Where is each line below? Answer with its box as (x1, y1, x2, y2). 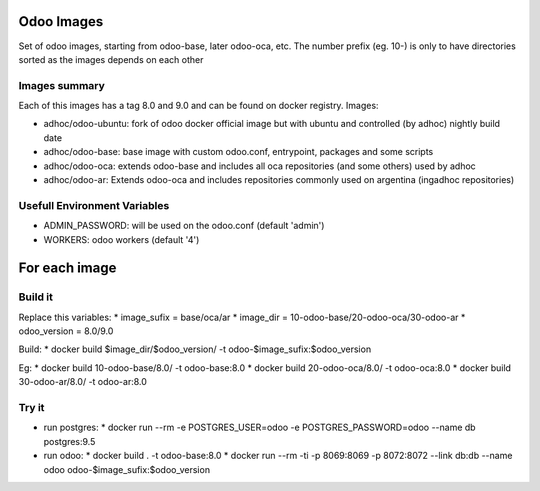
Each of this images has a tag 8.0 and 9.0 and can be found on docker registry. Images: (18, 100, 379, 112)
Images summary (18, 78, 105, 92)
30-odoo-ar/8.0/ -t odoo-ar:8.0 (18, 376, 147, 388)
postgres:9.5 (43, 435, 96, 447)
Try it (18, 401, 45, 415)
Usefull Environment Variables (18, 198, 170, 212)
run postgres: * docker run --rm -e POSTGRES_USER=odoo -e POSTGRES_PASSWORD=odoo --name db (43, 421, 476, 434)
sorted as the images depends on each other (18, 53, 204, 65)
